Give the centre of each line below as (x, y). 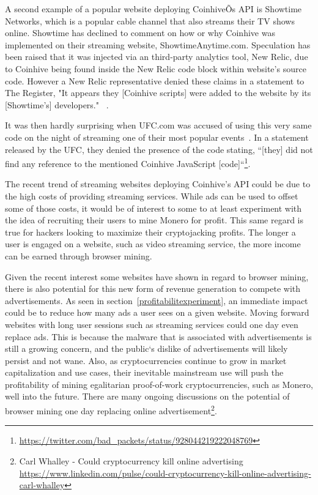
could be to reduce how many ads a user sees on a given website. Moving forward (157, 312)
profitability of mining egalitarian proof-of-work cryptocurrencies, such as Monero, (159, 384)
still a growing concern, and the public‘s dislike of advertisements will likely (146, 348)
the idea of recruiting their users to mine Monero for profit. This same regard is (154, 220)
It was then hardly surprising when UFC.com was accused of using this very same (158, 125)
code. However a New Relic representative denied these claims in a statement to (155, 80)
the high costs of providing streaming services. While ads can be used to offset (152, 195)
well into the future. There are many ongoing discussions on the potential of (147, 396)
